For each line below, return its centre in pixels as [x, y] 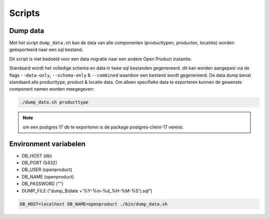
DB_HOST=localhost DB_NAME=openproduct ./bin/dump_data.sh [93, 204]
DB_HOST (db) [37, 155]
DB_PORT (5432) [39, 163]
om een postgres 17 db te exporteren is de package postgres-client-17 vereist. [103, 127]
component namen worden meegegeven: [52, 89]
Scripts [24, 13]
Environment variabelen [47, 144]
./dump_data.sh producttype [54, 102]
